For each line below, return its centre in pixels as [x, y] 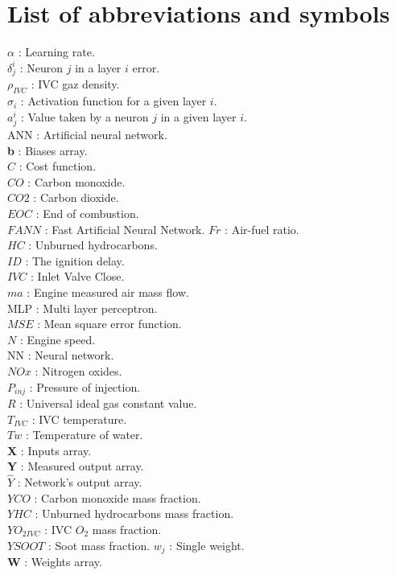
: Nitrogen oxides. [78, 370]
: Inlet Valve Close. [78, 276]
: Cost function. [58, 166]
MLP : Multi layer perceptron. [82, 308]
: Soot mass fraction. [99, 545]
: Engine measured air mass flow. [108, 292]
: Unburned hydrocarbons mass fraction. [134, 513]
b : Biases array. [47, 150]
